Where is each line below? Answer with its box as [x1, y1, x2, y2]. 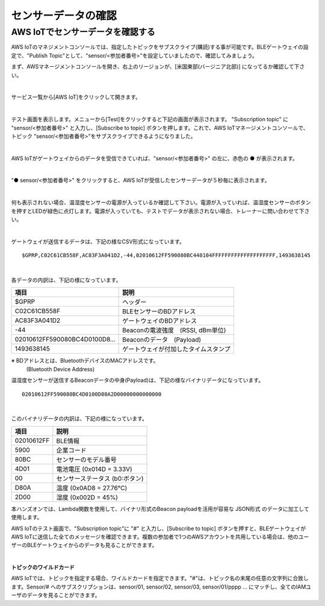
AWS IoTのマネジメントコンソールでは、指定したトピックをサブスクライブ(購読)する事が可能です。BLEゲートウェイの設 [11, 43, 309, 51]
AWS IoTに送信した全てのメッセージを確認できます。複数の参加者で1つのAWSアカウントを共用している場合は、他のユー [11, 533, 309, 540]
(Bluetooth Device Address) [26, 365, 95, 373]
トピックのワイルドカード [11, 564, 75, 571]
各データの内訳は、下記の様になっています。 [11, 276, 122, 283]
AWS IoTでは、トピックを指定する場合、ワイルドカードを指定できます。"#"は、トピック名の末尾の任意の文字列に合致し [11, 575, 309, 582]
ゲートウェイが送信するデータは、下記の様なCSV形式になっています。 [11, 238, 185, 245]
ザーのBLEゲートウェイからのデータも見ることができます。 [11, 542, 158, 549]
